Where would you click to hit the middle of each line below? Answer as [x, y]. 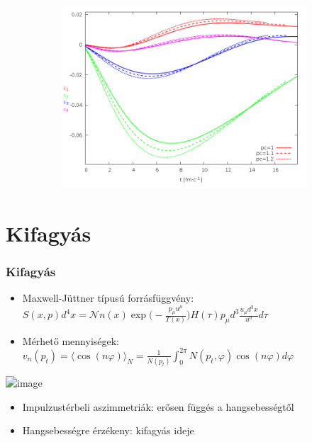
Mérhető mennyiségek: [71, 340]
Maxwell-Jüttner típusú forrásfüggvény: [108, 298]
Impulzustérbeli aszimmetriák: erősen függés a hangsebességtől [158, 406]
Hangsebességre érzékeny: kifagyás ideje [108, 430]
